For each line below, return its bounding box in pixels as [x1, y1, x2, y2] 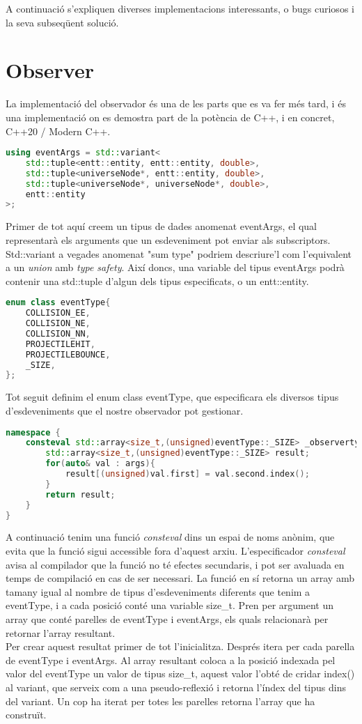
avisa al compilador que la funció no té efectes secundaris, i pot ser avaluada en [6, 557, 345, 571]
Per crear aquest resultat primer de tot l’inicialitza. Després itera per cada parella [6, 639, 355, 654]
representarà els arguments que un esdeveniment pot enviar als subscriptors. [6, 232, 331, 247]
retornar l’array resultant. [6, 625, 116, 640]
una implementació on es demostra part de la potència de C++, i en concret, [6, 109, 335, 124]
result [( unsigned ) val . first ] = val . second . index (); [65, 469, 310, 479]
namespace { [6, 427, 61, 438]
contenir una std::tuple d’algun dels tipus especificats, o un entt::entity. [6, 273, 309, 288]
